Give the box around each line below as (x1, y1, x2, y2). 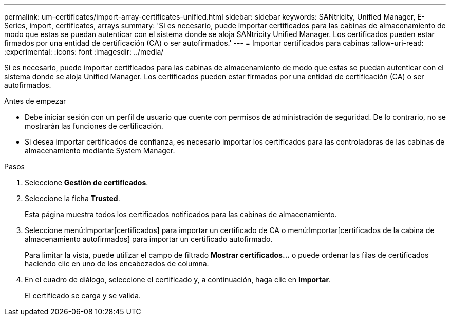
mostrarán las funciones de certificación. (25, 121, 163, 130)
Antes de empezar (4, 97, 66, 105)
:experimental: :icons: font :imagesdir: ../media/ (4, 47, 164, 56)
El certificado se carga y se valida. (25, 291, 141, 300)
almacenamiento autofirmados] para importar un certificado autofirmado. (25, 235, 273, 243)
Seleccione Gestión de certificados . (25, 178, 148, 187)
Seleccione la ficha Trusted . (25, 194, 120, 203)
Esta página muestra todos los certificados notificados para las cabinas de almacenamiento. (25, 210, 337, 219)
